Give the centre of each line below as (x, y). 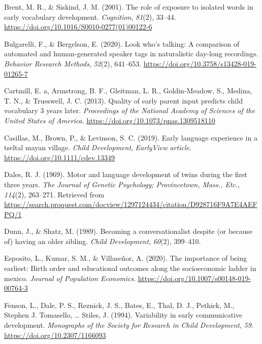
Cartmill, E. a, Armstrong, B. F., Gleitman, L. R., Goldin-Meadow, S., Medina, (128, 91)
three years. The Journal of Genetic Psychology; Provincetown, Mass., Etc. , (122, 184)
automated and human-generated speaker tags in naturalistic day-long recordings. (131, 54)
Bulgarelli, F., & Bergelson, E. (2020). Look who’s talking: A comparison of (122, 43)
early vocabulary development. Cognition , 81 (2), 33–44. (90, 16)
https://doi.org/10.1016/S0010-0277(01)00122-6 (78, 27)
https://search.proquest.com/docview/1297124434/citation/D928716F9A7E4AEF (131, 204)
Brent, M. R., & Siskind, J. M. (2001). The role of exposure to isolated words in (129, 7)
